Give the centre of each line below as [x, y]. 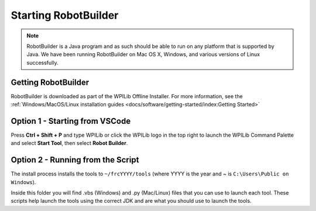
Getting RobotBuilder [50, 82]
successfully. [42, 63]
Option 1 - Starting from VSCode [71, 121]
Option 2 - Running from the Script [75, 160]
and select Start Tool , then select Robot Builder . [69, 143]
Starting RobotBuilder [65, 15]
